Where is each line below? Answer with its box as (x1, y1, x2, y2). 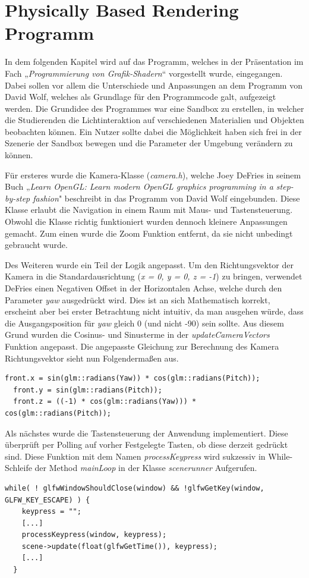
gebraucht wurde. (5, 238, 68, 251)
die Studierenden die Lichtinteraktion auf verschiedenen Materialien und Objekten (5, 114, 304, 126)
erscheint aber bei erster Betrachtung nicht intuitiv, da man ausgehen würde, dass (5, 305, 304, 318)
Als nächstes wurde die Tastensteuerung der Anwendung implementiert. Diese (5, 426, 288, 439)
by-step (5, 191, 30, 204)
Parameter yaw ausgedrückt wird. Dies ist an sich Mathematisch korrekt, (5, 293, 270, 306)
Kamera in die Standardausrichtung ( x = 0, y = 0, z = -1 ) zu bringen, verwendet (5, 270, 302, 282)
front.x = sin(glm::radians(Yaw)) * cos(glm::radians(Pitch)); (5, 374, 260, 383)
